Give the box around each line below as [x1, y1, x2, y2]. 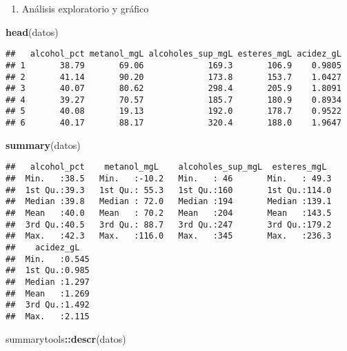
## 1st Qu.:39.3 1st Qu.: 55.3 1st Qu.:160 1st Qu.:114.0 [6, 185, 332, 195]
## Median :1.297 [6, 277, 90, 287]
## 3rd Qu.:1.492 [6, 300, 90, 310]
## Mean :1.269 [6, 288, 90, 299]
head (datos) [6, 24, 59, 39]
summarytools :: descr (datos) [6, 331, 126, 345]
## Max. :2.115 [6, 311, 90, 321]
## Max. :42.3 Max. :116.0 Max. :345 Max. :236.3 [6, 231, 332, 241]
